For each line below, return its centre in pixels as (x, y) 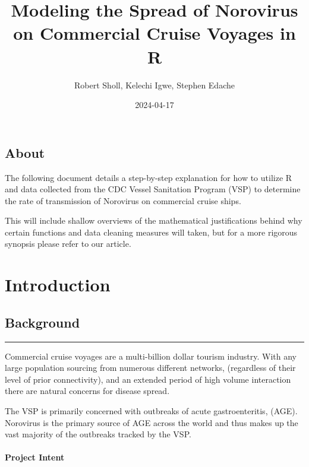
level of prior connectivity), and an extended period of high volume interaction (148, 379)
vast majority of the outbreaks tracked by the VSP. (98, 434)
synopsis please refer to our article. (68, 244)
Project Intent (35, 457)
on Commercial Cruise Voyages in (154, 33)
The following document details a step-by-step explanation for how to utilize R (149, 177)
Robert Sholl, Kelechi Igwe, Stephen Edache (154, 85)
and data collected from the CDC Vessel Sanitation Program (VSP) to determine (153, 189)
